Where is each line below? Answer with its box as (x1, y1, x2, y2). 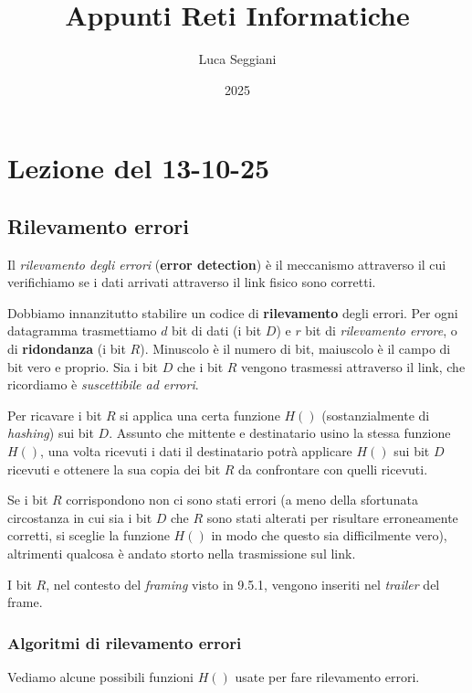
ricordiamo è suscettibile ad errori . (7, 375, 199, 394)
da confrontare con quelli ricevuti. (238, 459, 428, 478)
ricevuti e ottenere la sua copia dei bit (7, 459, 221, 478)
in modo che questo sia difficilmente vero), (211, 526, 447, 545)
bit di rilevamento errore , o (305, 321, 457, 340)
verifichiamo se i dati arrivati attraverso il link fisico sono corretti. (7, 272, 376, 292)
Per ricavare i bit (7, 405, 102, 424)
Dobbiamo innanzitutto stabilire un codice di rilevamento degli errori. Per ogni (7, 303, 458, 322)
